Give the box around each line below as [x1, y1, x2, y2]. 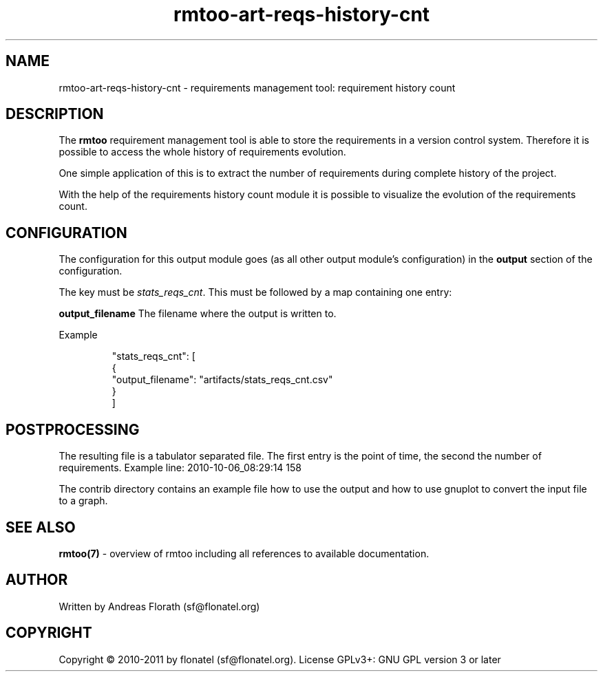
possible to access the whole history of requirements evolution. [59, 146, 346, 158]
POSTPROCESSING [6, 420, 140, 438]
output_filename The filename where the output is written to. [59, 308, 337, 320]
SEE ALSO [6, 518, 76, 536]
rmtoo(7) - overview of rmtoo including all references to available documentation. [59, 547, 430, 559]
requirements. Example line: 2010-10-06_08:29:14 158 [59, 462, 302, 474]
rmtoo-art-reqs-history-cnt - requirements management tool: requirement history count [59, 81, 456, 94]
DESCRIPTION [6, 105, 104, 123]
